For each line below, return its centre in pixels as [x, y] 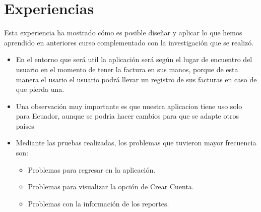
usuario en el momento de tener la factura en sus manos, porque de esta [127, 69]
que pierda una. [40, 89]
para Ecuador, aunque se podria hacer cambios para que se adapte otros [127, 116]
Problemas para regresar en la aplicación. [92, 169]
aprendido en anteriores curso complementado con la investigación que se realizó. [129, 42]
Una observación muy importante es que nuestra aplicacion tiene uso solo [129, 106]
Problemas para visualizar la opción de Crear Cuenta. [111, 187]
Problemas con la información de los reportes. [99, 203]
